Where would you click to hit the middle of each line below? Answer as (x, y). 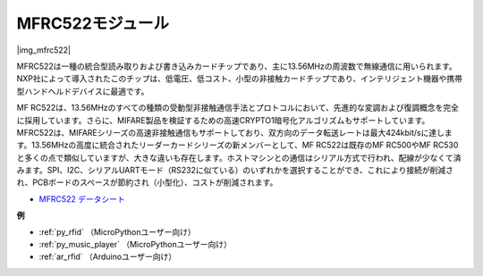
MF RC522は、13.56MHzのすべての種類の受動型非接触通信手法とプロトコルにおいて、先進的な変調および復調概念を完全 (238, 108)
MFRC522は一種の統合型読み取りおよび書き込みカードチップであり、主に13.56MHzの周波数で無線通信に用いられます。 (237, 66)
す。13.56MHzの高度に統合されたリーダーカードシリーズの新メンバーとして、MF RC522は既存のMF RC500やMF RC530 (237, 145)
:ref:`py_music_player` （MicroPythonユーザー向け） (135, 245)
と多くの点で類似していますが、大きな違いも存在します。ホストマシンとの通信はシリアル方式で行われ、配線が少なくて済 (239, 157)
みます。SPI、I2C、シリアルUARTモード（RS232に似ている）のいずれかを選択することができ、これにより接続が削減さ (235, 171)
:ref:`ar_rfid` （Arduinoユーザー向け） (108, 257)
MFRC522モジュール (93, 23)
